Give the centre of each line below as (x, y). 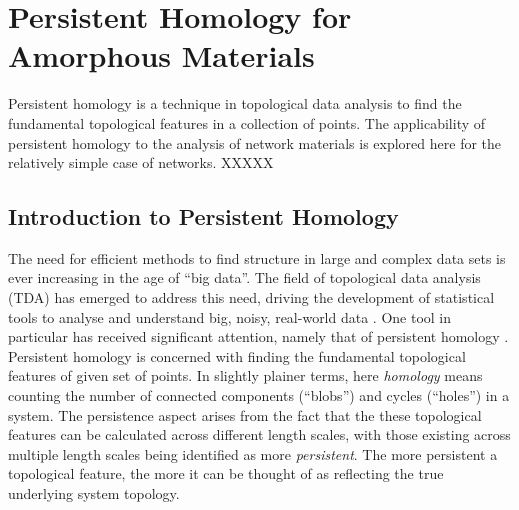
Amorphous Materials (161, 55)
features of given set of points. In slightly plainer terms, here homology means (245, 375)
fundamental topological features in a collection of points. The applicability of (247, 122)
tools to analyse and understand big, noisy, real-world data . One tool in (230, 316)
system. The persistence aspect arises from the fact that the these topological (245, 414)
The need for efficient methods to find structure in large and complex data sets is (257, 257)
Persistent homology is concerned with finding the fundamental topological (237, 355)
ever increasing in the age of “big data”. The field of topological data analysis (244, 277)
